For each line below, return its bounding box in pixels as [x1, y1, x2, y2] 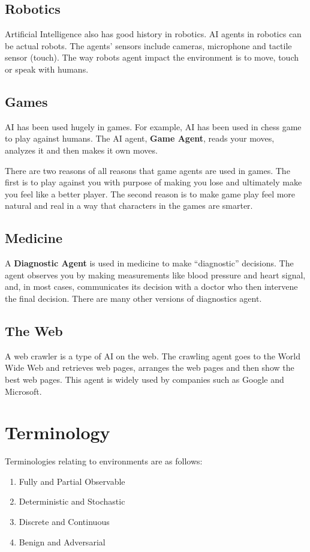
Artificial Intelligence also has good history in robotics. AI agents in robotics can [5, 28, 302, 40]
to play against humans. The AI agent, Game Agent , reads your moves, [5, 132, 275, 145]
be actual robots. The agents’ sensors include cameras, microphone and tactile [5, 39, 292, 52]
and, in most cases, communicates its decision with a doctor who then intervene [5, 280, 298, 293]
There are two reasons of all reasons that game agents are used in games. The [5, 164, 290, 176]
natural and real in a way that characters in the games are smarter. [5, 199, 253, 212]
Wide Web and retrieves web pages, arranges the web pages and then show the [5, 361, 294, 374]
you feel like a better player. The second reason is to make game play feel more [5, 187, 296, 200]
